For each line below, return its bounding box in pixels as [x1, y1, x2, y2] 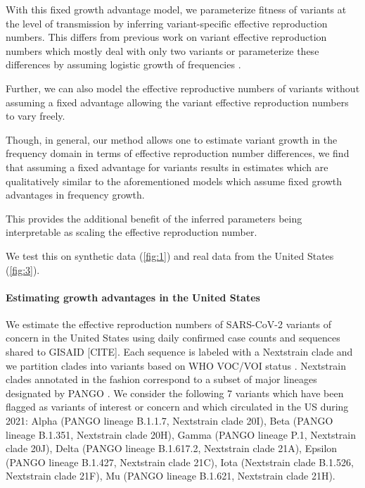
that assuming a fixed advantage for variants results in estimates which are [6, 159, 328, 174]
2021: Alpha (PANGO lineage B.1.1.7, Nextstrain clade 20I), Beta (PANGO [6, 413, 333, 428]
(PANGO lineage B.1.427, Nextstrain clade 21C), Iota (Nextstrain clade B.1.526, [6, 454, 354, 469]
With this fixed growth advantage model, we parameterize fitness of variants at [6, 2, 347, 16]
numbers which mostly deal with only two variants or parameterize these [6, 43, 319, 58]
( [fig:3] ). [6, 262, 40, 277]
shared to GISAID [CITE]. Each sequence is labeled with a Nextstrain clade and [6, 344, 353, 359]
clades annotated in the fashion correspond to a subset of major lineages [6, 372, 317, 387]
